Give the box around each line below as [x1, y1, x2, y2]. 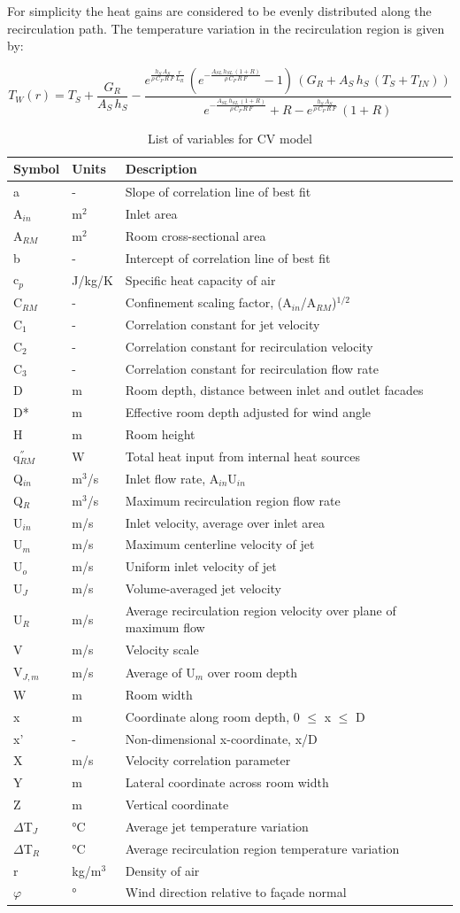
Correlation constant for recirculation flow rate [125, 359, 379, 377]
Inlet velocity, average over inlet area [125, 513, 326, 531]
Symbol [13, 159, 60, 178]
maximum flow [125, 618, 205, 637]
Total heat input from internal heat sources [125, 446, 360, 465]
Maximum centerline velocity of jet [125, 535, 315, 553]
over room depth [207, 662, 298, 681]
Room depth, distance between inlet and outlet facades [125, 381, 424, 399]
